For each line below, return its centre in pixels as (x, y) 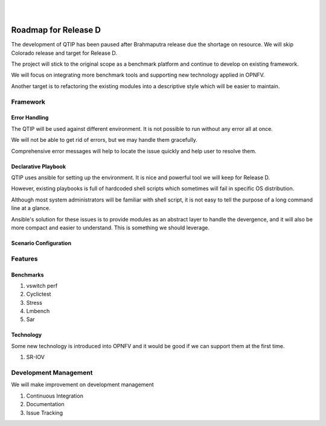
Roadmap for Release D (56, 30)
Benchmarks (28, 275)
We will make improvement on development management (82, 385)
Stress (34, 302)
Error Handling (30, 118)
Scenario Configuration (41, 243)
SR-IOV (36, 357)
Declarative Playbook (39, 167)
